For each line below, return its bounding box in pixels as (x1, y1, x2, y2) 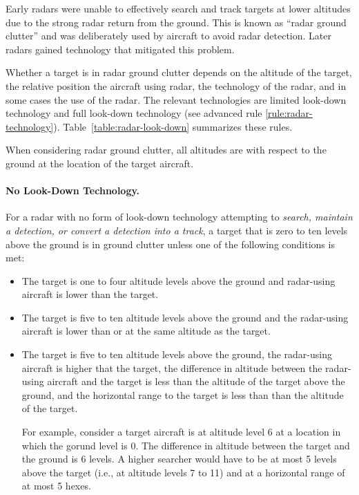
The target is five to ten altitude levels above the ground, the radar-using (21, 347, 332, 362)
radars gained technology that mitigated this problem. (6, 41, 235, 56)
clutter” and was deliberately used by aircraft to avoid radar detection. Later (6, 28, 331, 43)
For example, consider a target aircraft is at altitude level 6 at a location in (21, 424, 341, 439)
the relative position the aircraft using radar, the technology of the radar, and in (6, 78, 347, 93)
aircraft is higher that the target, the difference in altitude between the (21, 360, 322, 375)
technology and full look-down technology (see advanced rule (6, 106, 262, 120)
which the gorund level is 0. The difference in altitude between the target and (21, 438, 350, 452)
